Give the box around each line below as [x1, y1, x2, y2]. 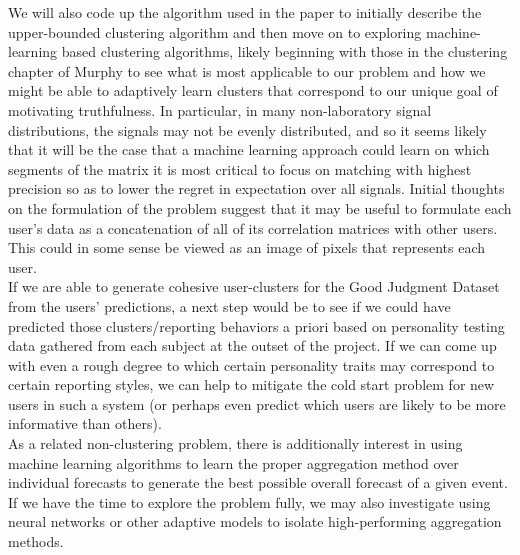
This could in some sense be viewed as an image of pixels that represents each [8, 237, 485, 258]
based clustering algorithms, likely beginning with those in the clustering [61, 41, 508, 62]
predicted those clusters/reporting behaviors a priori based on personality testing [8, 315, 505, 336]
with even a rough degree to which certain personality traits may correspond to [8, 354, 495, 375]
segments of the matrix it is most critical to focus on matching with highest [8, 158, 472, 179]
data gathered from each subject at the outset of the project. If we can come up [8, 335, 497, 356]
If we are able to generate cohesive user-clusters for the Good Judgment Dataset [8, 276, 500, 297]
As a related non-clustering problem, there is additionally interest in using [8, 433, 463, 454]
